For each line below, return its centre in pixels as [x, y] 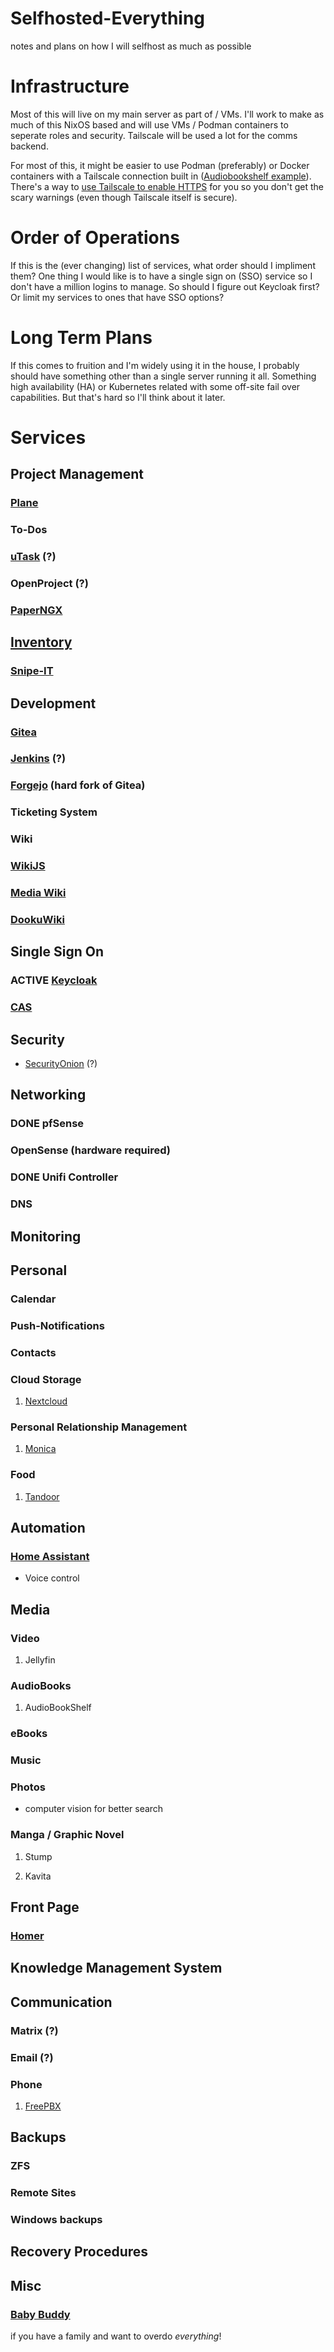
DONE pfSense [47, 1124]
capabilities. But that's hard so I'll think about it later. [118, 397]
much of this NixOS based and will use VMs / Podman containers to [149, 124]
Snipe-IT [32, 671]
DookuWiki [37, 920]
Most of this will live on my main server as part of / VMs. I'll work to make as [167, 114]
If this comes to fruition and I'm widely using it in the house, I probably [155, 365]
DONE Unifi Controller [64, 1177]
